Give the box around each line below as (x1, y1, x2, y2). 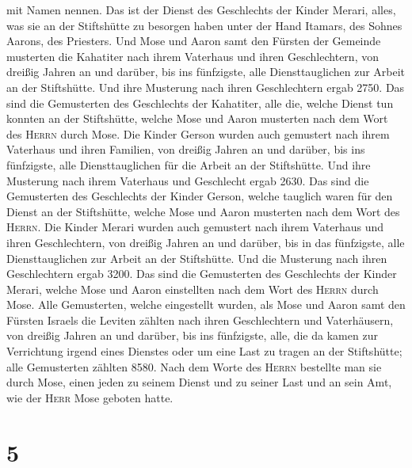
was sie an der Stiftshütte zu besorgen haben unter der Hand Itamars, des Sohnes (6, 17, 402, 33)
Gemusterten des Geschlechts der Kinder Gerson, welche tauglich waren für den (6, 188, 393, 204)
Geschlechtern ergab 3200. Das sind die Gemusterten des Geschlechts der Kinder (6, 265, 397, 282)
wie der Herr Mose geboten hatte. (6, 389, 174, 405)
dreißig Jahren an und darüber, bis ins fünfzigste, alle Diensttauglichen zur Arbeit (6, 63, 406, 80)
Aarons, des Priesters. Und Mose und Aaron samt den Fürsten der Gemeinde (6, 32, 381, 49)
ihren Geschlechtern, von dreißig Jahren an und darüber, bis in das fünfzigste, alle (6, 234, 405, 250)
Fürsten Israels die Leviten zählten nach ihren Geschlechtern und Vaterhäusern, (6, 311, 394, 328)
